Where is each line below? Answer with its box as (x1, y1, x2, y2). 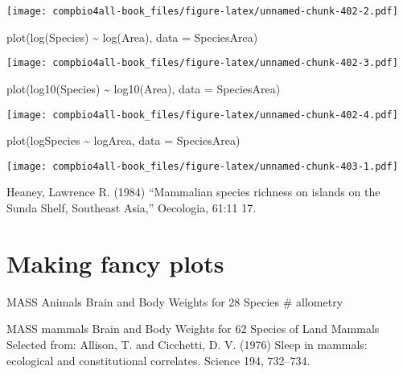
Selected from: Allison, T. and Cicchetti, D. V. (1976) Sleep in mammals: (6, 335, 368, 352)
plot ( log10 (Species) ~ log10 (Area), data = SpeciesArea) (6, 80, 281, 97)
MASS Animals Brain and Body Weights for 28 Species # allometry (6, 293, 343, 310)
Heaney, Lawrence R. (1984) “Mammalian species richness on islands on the (6, 183, 380, 200)
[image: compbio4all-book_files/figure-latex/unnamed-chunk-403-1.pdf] (6, 160, 398, 172)
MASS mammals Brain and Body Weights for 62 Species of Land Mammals (6, 320, 380, 337)
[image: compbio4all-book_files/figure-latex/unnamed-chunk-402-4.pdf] (6, 109, 398, 121)
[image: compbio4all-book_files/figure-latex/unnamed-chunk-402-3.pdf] (6, 57, 398, 69)
